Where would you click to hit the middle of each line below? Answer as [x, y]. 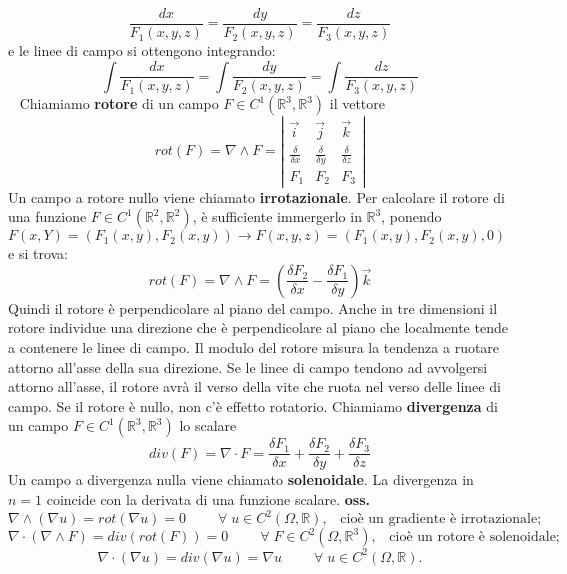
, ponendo [411, 216]
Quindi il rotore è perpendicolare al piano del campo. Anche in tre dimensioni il [253, 307]
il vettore [357, 103]
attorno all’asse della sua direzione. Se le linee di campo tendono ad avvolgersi [248, 366]
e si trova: [38, 253]
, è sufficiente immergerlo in [277, 216]
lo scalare [208, 425]
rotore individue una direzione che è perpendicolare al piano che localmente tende [258, 327]
